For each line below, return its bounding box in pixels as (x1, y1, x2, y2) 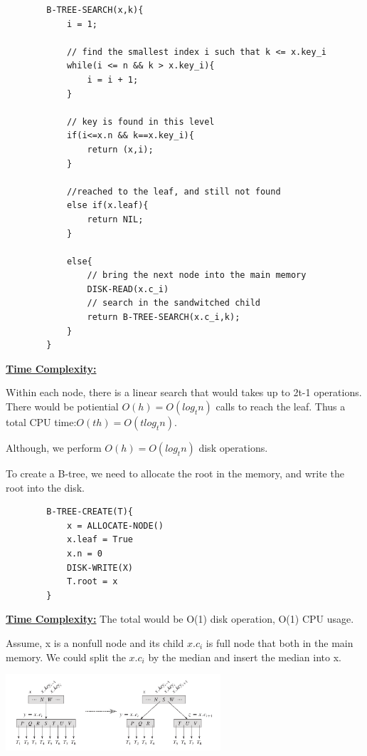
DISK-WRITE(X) (66, 562, 133, 573)
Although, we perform (6, 440, 102, 455)
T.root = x (66, 576, 118, 587)
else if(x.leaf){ (66, 200, 149, 211)
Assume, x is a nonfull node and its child (6, 635, 184, 650)
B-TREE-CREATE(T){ (46, 507, 133, 517)
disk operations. (198, 440, 268, 455)
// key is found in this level (66, 116, 215, 127)
